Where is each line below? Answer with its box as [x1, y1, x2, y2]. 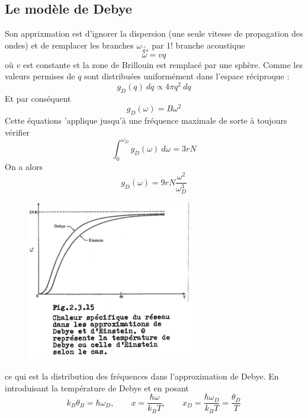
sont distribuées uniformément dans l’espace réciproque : [84, 70, 290, 82]
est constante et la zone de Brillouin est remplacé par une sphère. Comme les [23, 58, 303, 70]
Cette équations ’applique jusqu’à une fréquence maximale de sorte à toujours [5, 114, 287, 127]
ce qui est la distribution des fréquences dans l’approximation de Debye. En [5, 369, 279, 382]
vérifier [5, 126, 30, 138]
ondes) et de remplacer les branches [5, 38, 134, 51]
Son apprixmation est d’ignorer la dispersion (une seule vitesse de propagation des [5, 27, 303, 40]
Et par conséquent [5, 92, 71, 104]
